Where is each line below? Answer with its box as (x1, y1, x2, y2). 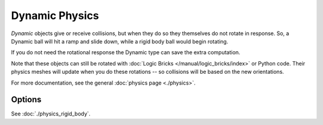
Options (11, 95, 42, 105)
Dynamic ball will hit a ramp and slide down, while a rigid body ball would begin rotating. (11, 37, 228, 45)
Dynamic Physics (11, 9, 99, 22)
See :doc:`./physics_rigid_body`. (11, 110, 91, 117)
